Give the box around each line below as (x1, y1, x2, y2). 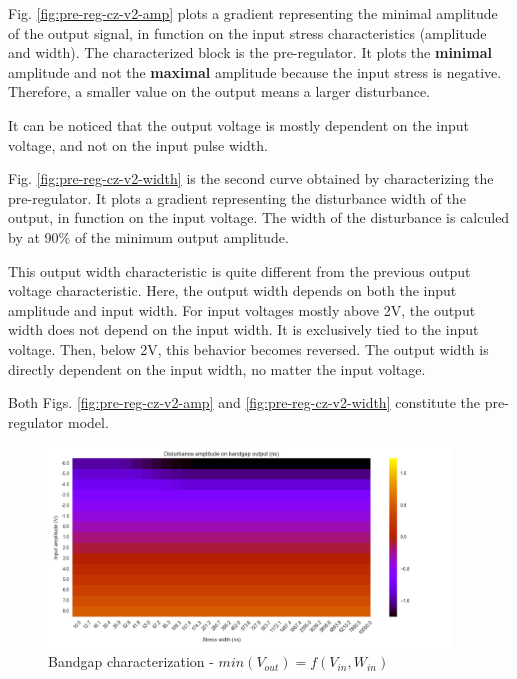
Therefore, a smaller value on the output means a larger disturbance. (8, 81, 431, 102)
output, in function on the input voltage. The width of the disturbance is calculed (8, 207, 510, 228)
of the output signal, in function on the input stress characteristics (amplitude (8, 22, 487, 43)
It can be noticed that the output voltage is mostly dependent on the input (8, 114, 470, 135)
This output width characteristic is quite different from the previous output (8, 260, 471, 281)
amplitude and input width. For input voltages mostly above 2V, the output (8, 299, 476, 320)
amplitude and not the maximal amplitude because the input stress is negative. (8, 61, 502, 82)
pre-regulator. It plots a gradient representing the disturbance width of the (8, 187, 466, 208)
